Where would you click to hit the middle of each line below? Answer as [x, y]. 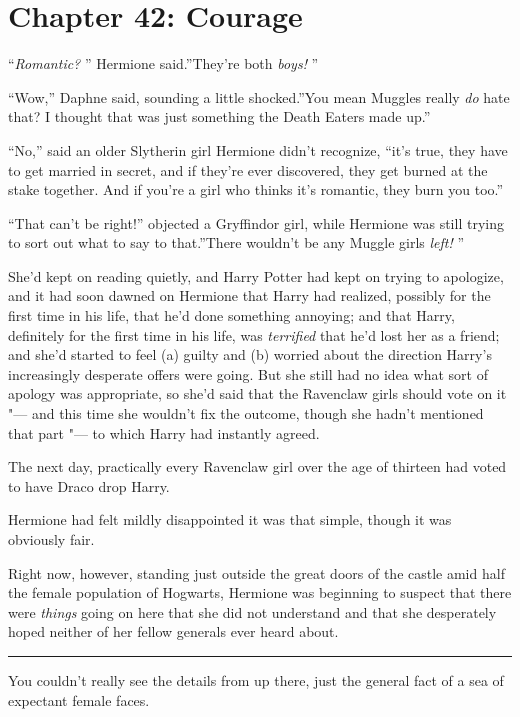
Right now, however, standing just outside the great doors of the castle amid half [256, 572]
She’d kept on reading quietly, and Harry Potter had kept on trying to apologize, [256, 275]
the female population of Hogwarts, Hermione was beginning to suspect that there [260, 592]
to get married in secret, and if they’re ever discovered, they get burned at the [248, 169]
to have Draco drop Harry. [89, 485]
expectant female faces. [79, 699]
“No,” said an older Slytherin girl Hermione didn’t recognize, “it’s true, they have [258, 149]
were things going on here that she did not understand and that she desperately [252, 611]
